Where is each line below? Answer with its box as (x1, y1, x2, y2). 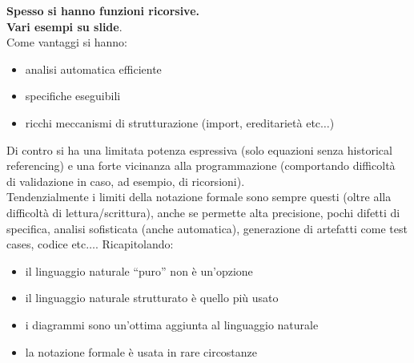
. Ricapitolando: (95, 236, 174, 252)
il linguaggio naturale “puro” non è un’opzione (25, 262, 253, 279)
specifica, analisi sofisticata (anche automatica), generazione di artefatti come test (6, 220, 408, 236)
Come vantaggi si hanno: (6, 34, 127, 50)
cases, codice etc (6, 236, 86, 252)
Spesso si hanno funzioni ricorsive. (6, 2, 200, 18)
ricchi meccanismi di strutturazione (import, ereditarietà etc (25, 114, 321, 131)
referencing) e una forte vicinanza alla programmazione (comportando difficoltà (6, 157, 396, 174)
